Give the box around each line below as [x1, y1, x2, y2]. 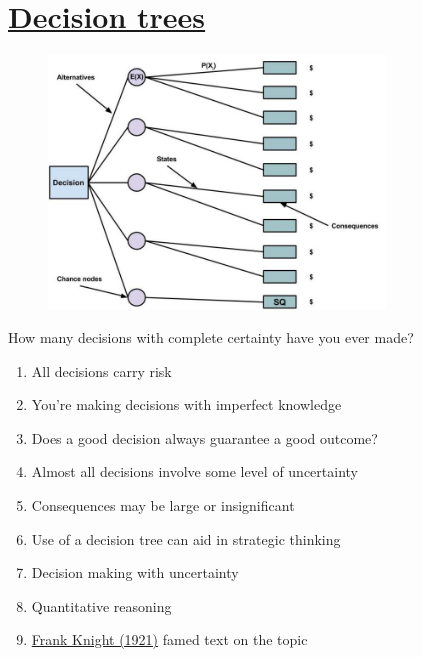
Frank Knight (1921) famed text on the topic [31, 629, 308, 650]
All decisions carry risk [31, 360, 172, 381]
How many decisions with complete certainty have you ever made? [8, 327, 414, 348]
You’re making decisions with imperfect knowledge [31, 394, 342, 415]
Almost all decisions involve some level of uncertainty [31, 461, 358, 482]
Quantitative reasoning [31, 595, 172, 616]
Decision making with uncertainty [31, 562, 239, 583]
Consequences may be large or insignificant [31, 495, 295, 516]
